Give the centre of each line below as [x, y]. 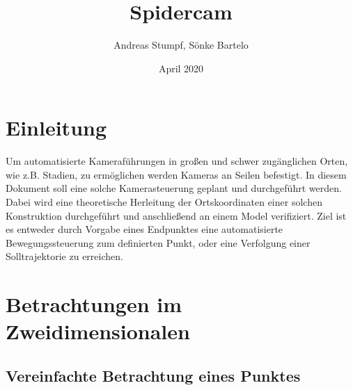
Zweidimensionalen [98, 331]
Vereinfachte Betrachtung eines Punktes [153, 375]
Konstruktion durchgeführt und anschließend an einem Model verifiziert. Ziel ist [176, 215]
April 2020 [181, 68]
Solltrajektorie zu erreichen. [64, 256]
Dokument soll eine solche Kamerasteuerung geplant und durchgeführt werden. [174, 188]
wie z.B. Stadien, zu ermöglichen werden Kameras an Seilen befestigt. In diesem [176, 174]
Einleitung [56, 128]
